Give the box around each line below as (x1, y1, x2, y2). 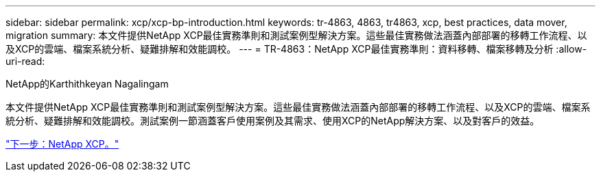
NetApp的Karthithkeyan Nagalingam (5, 78, 169, 90)
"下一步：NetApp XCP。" (5, 138, 119, 150)
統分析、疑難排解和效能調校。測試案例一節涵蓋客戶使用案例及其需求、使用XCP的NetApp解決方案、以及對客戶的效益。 (5, 115, 540, 126)
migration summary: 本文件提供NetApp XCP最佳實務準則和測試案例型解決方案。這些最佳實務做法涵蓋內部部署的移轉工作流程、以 (5, 29, 587, 41)
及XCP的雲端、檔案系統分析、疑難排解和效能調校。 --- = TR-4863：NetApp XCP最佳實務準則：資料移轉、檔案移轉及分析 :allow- (5, 43, 587, 55)
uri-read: (5, 55, 45, 67)
